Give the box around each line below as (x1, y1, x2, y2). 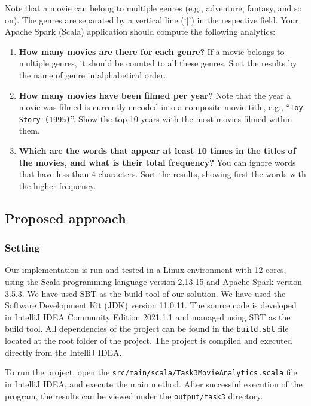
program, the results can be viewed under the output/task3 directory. (5, 389, 263, 402)
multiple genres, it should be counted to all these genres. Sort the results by (19, 57, 297, 69)
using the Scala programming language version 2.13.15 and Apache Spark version (5, 275, 303, 288)
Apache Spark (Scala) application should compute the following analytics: (5, 25, 276, 38)
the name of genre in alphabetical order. (19, 68, 166, 81)
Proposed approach (5, 208, 126, 227)
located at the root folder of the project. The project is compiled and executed (5, 334, 292, 347)
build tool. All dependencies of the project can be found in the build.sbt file (5, 322, 289, 335)
